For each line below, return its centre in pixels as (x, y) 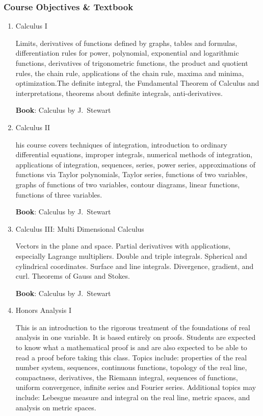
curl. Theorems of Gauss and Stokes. (73, 276)
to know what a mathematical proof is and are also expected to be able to (131, 347)
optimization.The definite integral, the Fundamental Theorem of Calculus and (137, 83)
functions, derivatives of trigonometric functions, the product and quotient (132, 63)
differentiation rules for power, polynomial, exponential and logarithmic (127, 53)
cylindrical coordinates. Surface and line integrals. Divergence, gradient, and (135, 266)
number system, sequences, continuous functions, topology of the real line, (131, 367)
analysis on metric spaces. (56, 407)
